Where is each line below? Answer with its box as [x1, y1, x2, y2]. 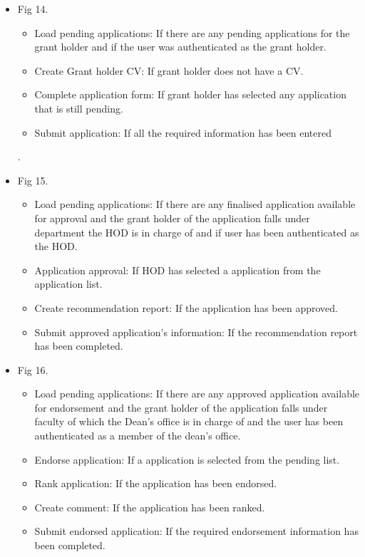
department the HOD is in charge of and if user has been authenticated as [34, 224, 359, 239]
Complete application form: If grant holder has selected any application [34, 87, 346, 102]
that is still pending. [34, 100, 123, 115]
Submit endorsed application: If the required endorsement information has [34, 524, 359, 538]
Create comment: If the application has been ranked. [34, 499, 265, 514]
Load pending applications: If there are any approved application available [34, 386, 360, 401]
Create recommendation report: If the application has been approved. [34, 300, 338, 315]
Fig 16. [17, 362, 48, 377]
